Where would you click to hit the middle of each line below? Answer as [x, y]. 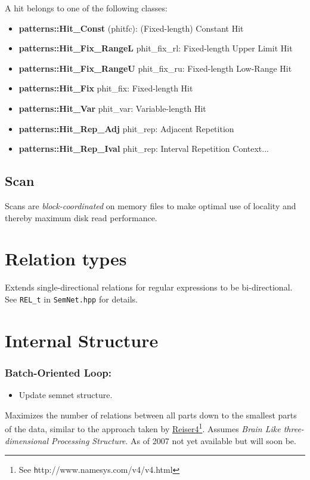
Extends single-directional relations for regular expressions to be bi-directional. [149, 287]
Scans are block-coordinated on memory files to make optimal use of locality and [151, 205]
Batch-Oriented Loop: [58, 372]
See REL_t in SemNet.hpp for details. [72, 299]
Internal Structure [82, 340]
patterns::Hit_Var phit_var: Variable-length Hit [112, 108]
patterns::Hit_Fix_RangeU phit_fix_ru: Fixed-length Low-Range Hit [155, 68]
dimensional [27, 440]
